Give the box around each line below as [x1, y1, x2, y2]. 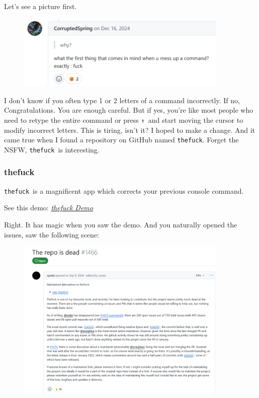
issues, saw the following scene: [4, 229, 99, 240]
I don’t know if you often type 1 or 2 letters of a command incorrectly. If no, [4, 95, 240, 105]
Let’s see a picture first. [4, 1, 77, 11]
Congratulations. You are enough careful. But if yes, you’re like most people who [4, 105, 253, 115]
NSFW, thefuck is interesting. [4, 144, 100, 154]
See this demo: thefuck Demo [4, 202, 93, 213]
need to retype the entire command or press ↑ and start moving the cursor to [4, 114, 243, 125]
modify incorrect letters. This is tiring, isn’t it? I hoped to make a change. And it [4, 124, 255, 135]
